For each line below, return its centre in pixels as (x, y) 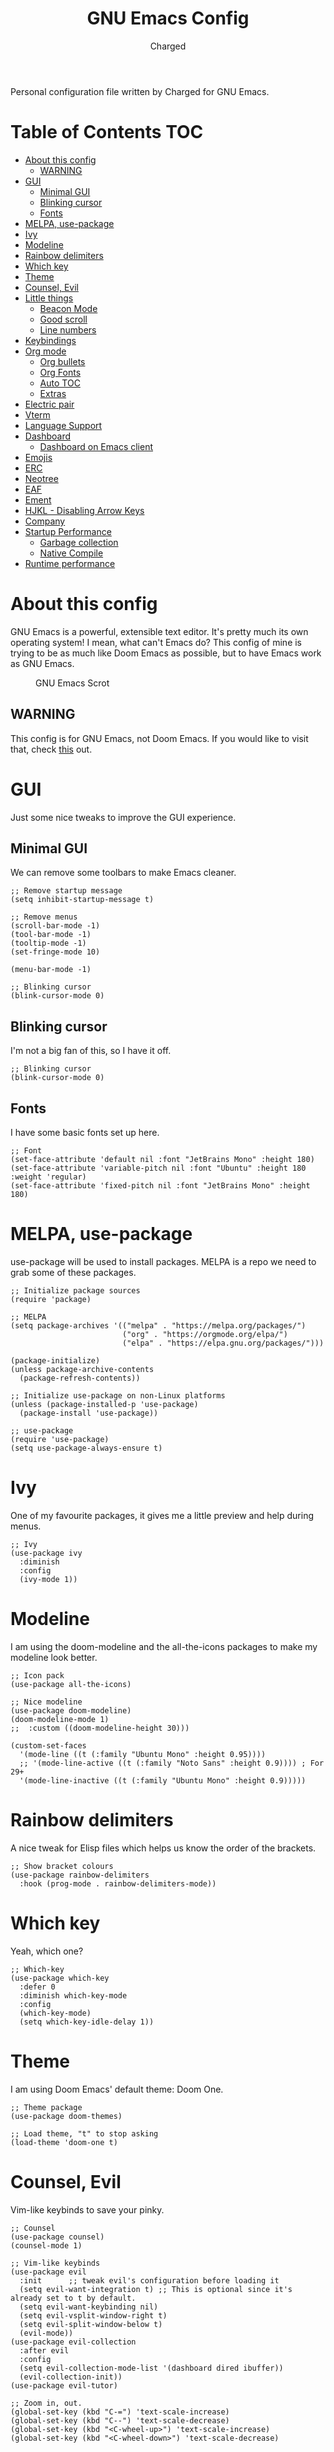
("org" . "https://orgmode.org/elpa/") (204, 1334)
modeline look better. (54, 1657)
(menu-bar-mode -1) (51, 970)
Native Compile (71, 553)
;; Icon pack (37, 1675)
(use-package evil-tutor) (64, 2385)
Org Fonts (60, 372)
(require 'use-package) (60, 1439)
